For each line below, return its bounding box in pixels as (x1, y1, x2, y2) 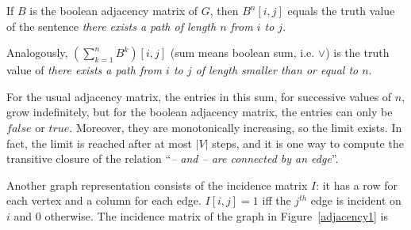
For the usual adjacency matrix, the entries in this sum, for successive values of (6, 88, 392, 104)
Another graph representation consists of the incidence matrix (6, 176, 308, 193)
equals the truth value (287, 2, 395, 18)
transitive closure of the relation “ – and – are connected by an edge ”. (6, 150, 339, 167)
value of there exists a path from (6, 62, 163, 78)
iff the (262, 192, 291, 209)
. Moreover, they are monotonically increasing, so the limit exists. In (69, 119, 402, 135)
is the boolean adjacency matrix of (29, 2, 198, 18)
